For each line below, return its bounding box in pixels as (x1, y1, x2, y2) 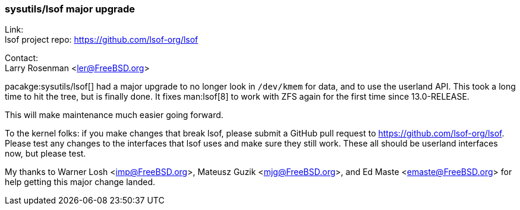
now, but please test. (5, 148, 86, 159)
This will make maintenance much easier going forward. (5, 110, 223, 120)
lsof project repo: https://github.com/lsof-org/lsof (5, 34, 198, 45)
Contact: (5, 53, 39, 63)
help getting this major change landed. (5, 177, 156, 187)
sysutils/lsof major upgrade (5, 3, 135, 15)
